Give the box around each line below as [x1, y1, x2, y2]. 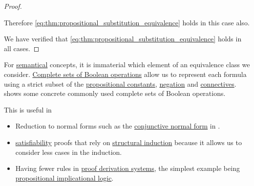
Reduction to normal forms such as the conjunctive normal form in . [15, 121, 220, 131]
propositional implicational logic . [15, 172, 114, 183]
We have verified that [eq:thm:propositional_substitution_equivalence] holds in [4, 34, 242, 44]
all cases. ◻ [4, 43, 40, 53]
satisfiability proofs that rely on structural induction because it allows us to [15, 137, 242, 147]
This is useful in [4, 104, 52, 114]
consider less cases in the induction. [15, 147, 122, 157]
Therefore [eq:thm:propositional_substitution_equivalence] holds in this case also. [4, 17, 250, 27]
